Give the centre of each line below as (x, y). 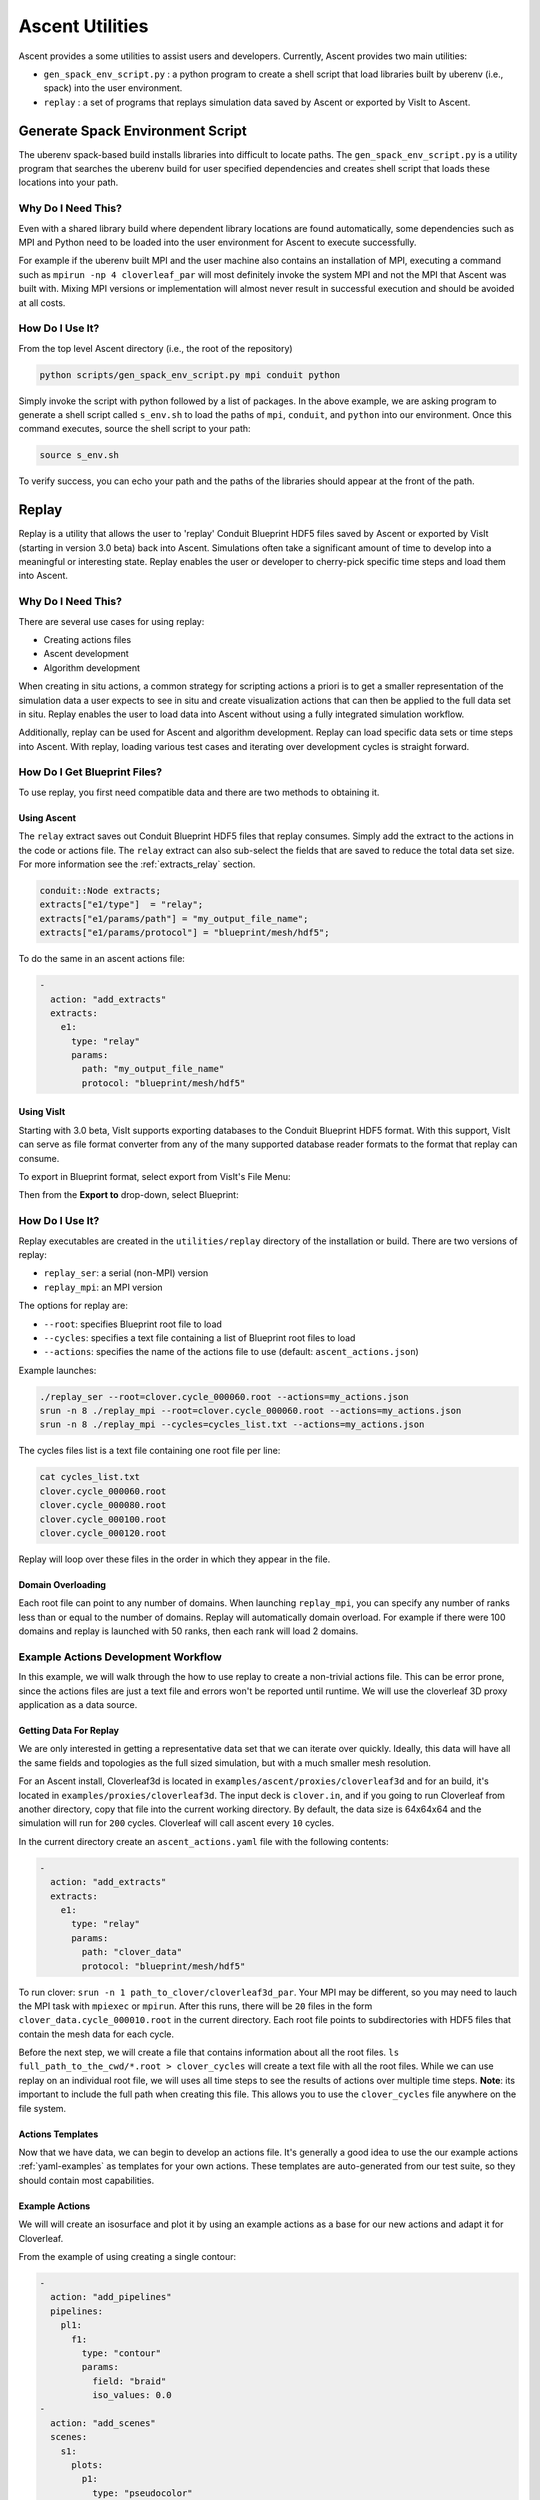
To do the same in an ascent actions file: (101, 959)
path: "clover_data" (132, 1952)
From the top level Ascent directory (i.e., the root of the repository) (156, 348)
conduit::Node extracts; (100, 890)
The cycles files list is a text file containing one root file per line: (149, 1451)
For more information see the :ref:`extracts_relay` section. (137, 864)
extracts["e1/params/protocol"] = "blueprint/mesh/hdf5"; (184, 933)
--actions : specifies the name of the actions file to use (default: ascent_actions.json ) (231, 1352)
